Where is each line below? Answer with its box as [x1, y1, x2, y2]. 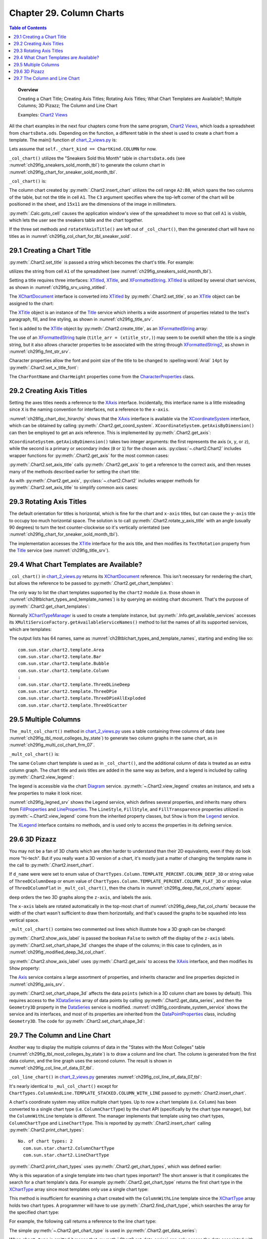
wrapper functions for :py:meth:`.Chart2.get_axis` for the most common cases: [9, 452, 169, 458]
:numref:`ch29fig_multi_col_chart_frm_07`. [9, 742, 95, 748]
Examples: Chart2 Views [18, 112, 68, 117]
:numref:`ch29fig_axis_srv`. [9, 981, 65, 987]
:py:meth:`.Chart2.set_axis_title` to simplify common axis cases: [9, 485, 138, 491]
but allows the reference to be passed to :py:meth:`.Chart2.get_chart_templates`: [9, 580, 173, 586]
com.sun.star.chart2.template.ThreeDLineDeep [18, 681, 131, 687]
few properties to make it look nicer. [9, 790, 83, 796]
